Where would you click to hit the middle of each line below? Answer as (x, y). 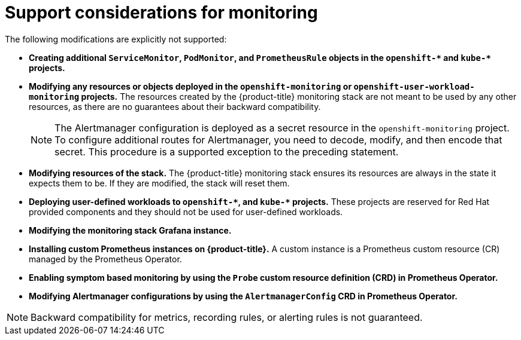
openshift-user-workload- (414, 86)
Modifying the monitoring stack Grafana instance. (130, 230)
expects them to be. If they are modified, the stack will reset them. (159, 183)
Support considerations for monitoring (161, 13)
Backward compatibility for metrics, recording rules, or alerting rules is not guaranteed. (227, 317)
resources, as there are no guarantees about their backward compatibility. (175, 106)
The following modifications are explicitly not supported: (116, 39)
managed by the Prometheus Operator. (105, 259)
